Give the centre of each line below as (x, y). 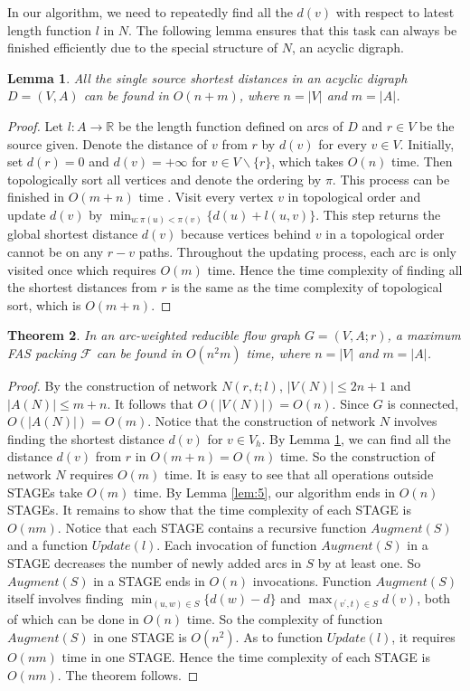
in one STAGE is (140, 636)
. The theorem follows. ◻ (128, 674)
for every (343, 143)
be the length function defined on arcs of (230, 125)
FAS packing (42, 353)
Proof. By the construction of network (113, 386)
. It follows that (150, 403)
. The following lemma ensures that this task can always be (293, 29)
